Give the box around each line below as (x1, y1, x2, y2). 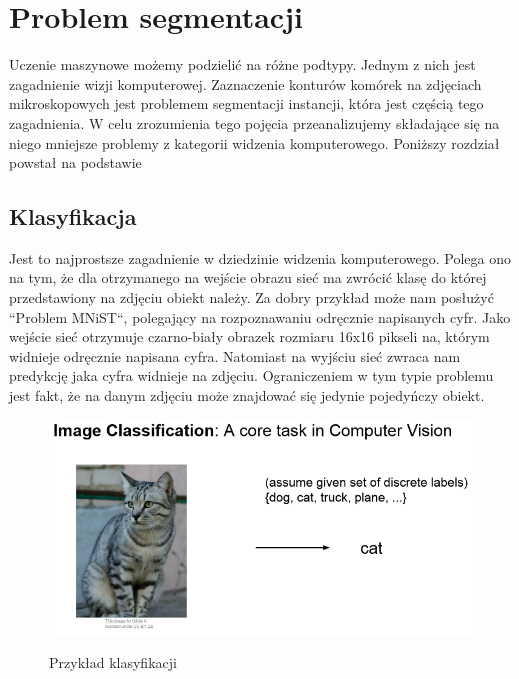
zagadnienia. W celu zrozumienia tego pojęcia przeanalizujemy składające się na (9, 112, 500, 133)
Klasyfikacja (9, 201, 137, 232)
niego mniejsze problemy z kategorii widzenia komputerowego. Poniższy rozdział (9, 132, 500, 153)
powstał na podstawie (9, 152, 142, 173)
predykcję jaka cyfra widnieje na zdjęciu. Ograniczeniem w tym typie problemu (9, 365, 494, 386)
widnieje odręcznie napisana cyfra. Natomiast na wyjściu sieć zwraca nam (9, 345, 461, 366)
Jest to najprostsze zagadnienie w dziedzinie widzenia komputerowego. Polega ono (9, 247, 511, 268)
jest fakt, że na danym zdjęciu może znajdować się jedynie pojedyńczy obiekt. (9, 385, 485, 406)
